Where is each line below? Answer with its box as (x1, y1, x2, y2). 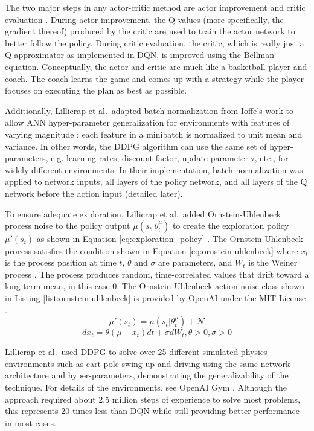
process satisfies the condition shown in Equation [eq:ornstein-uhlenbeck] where (5, 244, 298, 257)
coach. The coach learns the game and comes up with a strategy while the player (5, 72, 304, 85)
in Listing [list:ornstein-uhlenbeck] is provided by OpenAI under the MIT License (5, 292, 306, 304)
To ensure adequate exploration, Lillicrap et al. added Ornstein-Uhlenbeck (5, 207, 281, 220)
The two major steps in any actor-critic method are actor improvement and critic (5, 1, 306, 13)
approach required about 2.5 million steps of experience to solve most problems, (5, 392, 301, 405)
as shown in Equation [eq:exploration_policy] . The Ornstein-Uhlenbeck (36, 232, 303, 245)
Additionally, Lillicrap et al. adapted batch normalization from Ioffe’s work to (5, 104, 294, 117)
